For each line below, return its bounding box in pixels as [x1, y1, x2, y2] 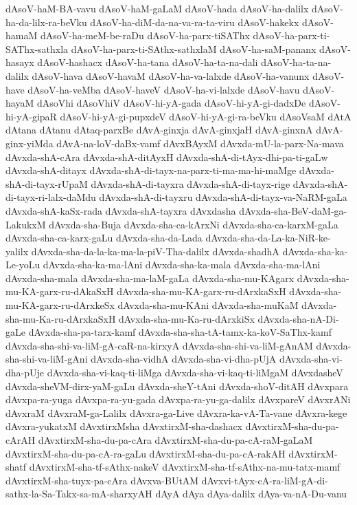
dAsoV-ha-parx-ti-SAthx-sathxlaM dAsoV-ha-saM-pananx [71, 41, 316, 56]
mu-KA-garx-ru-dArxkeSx [5, 298, 115, 312]
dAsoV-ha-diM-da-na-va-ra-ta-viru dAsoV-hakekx [90, 14, 299, 29]
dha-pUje [5, 365, 45, 380]
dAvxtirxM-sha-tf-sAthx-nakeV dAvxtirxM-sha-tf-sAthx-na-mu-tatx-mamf [29, 460, 341, 474]
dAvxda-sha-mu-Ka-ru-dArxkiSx [119, 311, 255, 325]
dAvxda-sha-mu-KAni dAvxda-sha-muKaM [117, 298, 299, 312]
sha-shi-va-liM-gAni [5, 352, 88, 366]
